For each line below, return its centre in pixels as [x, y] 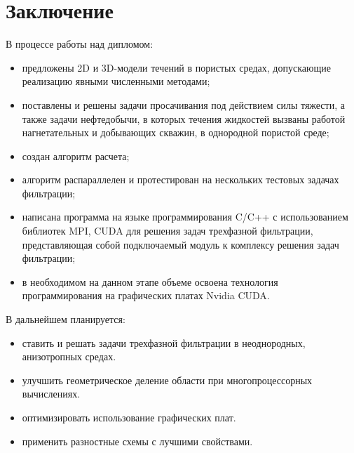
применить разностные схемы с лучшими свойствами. [137, 441]
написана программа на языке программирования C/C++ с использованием [185, 217]
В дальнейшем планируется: [66, 319]
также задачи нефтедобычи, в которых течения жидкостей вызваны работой [184, 118]
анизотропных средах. [69, 356]
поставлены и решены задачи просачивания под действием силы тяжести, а [183, 104]
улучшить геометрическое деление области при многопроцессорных [167, 380]
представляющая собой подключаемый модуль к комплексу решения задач [181, 244]
